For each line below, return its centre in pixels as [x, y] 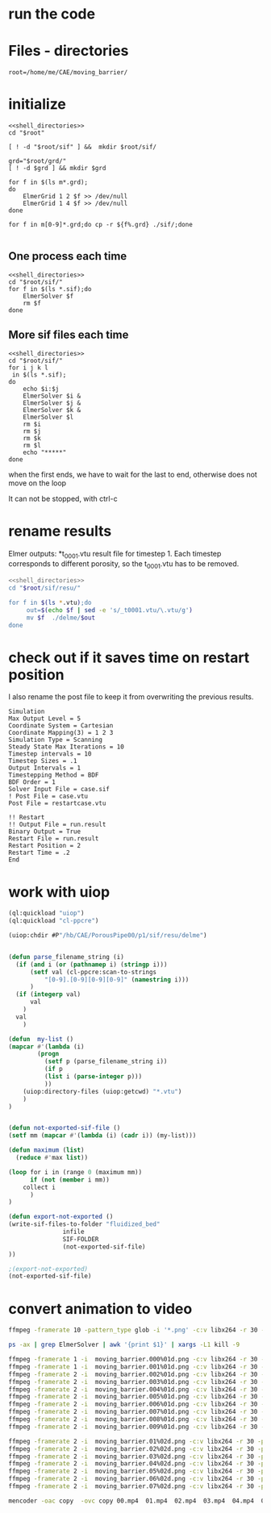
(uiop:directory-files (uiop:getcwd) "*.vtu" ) [102, 1091]
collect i [40, 1187]
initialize [38, 104]
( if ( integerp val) [48, 994]
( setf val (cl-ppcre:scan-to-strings [93, 972]
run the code [52, 14]
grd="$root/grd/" [38, 161]
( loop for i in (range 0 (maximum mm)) [75, 1172]
